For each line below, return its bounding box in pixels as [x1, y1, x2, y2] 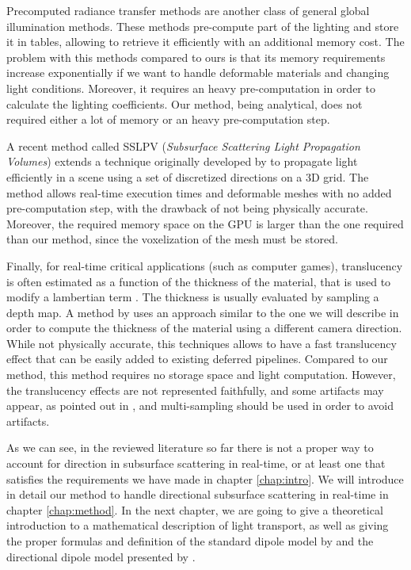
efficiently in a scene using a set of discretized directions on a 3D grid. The [6, 168, 369, 185]
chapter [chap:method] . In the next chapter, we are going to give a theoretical [6, 501, 383, 518]
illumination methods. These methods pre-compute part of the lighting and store [6, 17, 399, 34]
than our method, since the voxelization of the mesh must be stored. [6, 231, 338, 247]
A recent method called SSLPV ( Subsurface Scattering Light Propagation [6, 137, 360, 154]
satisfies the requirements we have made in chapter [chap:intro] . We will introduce [6, 470, 404, 487]
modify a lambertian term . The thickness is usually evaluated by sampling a [6, 289, 379, 305]
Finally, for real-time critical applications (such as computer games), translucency [6, 257, 403, 274]
